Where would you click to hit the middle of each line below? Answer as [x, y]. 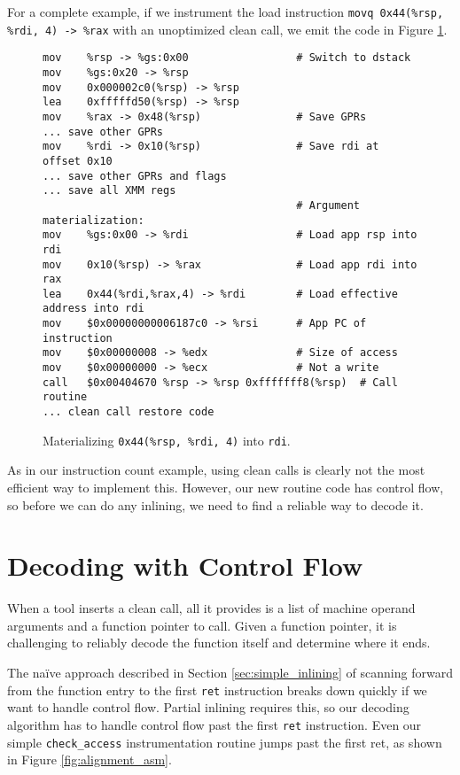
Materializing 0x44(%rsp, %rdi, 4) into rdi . [167, 440]
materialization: [94, 220]
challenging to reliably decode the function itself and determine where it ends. [219, 643]
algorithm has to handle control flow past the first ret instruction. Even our [214, 724]
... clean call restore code [129, 412]
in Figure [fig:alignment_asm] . [90, 759]
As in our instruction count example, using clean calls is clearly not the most [216, 470]
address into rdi [94, 309]
